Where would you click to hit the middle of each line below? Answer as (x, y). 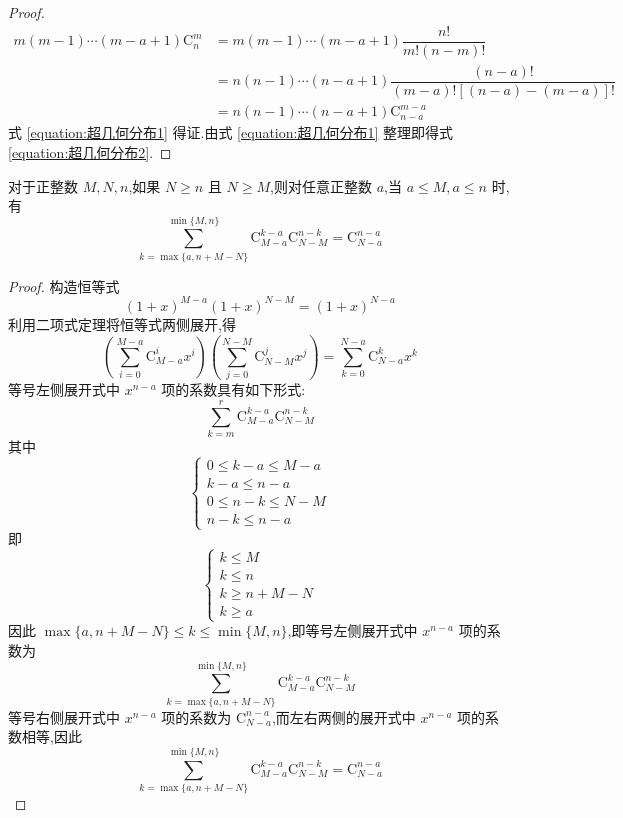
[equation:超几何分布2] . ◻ (90, 151)
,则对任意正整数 (321, 185)
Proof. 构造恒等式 (64, 285)
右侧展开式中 (77, 716)
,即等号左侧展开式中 (352, 630)
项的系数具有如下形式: (233, 389)
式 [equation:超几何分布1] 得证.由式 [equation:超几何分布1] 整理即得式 (230, 132)
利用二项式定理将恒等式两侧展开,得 (122, 323)
